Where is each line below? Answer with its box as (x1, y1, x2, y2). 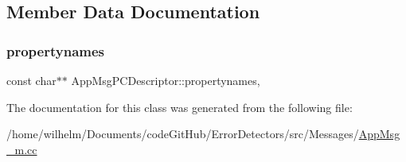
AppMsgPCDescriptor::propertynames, (71, 72, 260, 88)
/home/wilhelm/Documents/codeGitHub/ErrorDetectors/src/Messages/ (6, 125, 359, 142)
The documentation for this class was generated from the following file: (6, 98, 353, 115)
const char (6, 72, 57, 88)
